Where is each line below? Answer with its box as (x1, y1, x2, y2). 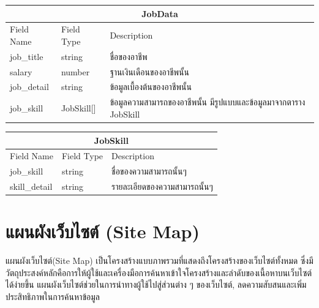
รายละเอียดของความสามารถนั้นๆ (111, 180, 213, 193)
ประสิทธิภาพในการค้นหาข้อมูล (6, 290, 100, 303)
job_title (10, 50, 43, 62)
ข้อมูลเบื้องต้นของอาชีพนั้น (110, 80, 192, 93)
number (61, 65, 90, 78)
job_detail (10, 80, 49, 93)
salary (10, 65, 32, 78)
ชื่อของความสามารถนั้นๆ (111, 165, 187, 178)
